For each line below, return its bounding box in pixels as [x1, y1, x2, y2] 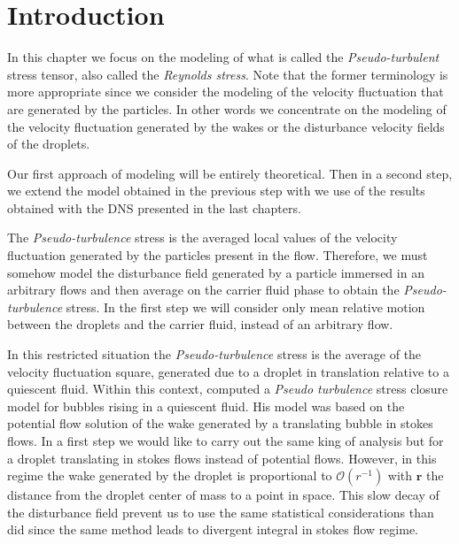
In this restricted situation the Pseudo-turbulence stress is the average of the [7, 345, 422, 364]
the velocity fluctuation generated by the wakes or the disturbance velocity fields [7, 117, 445, 135]
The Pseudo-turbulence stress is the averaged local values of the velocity [7, 228, 398, 247]
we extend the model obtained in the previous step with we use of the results [7, 181, 425, 200]
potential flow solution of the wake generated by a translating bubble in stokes [7, 414, 433, 433]
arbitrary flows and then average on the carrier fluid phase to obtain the [7, 280, 400, 299]
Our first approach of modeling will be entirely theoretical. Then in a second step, [7, 164, 453, 182]
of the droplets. [7, 134, 90, 153]
